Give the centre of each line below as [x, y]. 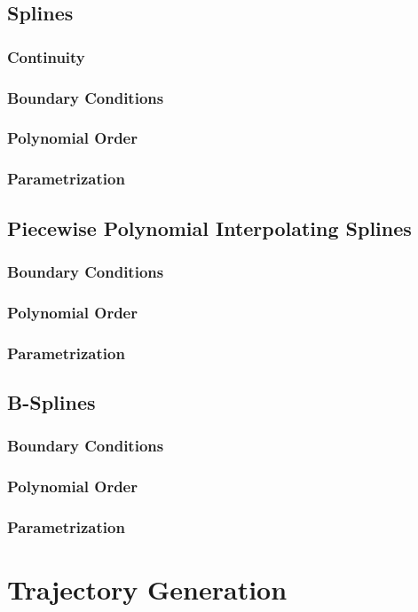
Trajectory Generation [147, 588]
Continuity [46, 56]
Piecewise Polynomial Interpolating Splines [209, 228]
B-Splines [51, 401]
